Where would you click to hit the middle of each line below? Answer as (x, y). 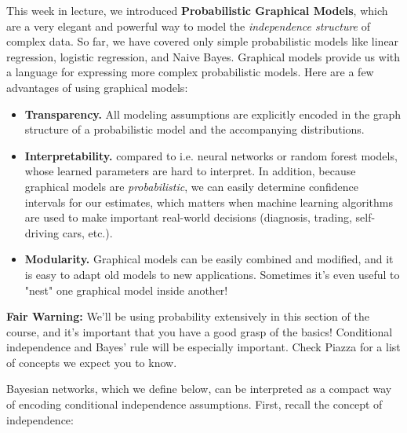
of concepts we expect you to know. (92, 362)
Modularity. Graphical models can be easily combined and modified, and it (209, 259)
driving (42, 232)
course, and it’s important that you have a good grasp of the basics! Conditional (200, 331)
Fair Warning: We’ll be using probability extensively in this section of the (188, 316)
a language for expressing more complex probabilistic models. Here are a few (190, 72)
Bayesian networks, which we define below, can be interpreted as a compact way (199, 389)
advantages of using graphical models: (97, 87)
